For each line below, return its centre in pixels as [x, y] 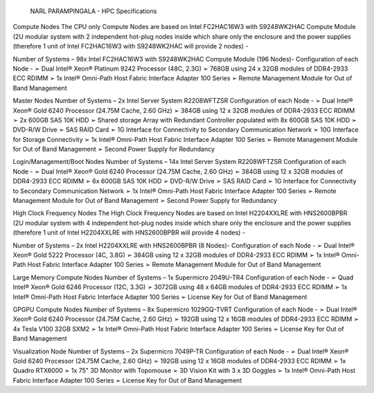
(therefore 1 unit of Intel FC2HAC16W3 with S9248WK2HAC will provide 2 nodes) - [131, 46]
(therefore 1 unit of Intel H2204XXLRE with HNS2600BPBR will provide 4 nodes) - [129, 232]
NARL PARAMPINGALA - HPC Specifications [93, 11]
